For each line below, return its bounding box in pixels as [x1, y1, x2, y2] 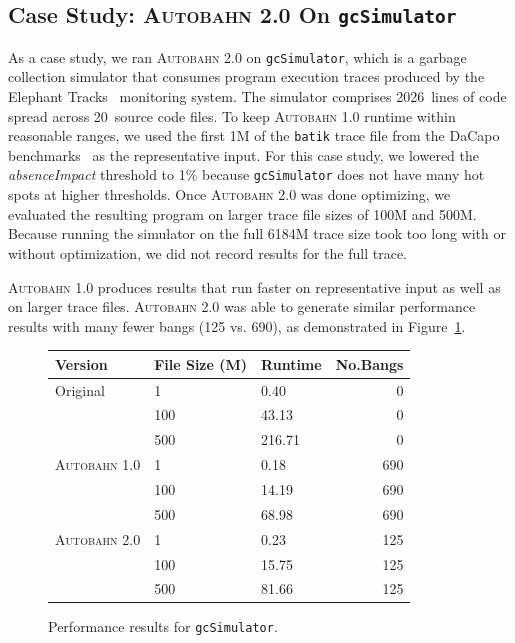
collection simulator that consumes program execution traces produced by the [8, 66, 485, 87]
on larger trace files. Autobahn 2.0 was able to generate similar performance [8, 296, 476, 317]
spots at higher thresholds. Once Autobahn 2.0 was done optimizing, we [8, 184, 451, 205]
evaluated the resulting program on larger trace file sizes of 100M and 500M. [8, 203, 477, 224]
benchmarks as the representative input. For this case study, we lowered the [8, 144, 479, 165]
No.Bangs [335, 353, 404, 374]
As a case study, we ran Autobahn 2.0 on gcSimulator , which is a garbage [8, 46, 467, 67]
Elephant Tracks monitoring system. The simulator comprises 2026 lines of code [8, 86, 507, 107]
